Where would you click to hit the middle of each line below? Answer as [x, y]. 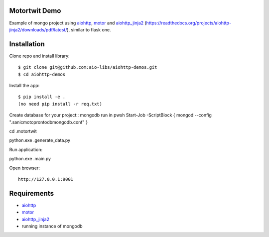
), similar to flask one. [89, 29]
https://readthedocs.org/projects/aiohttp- [189, 23]
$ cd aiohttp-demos [42, 74]
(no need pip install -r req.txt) [60, 104]
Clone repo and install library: [39, 56]
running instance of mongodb [52, 226]
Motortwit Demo [35, 11]
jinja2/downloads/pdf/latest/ [38, 29]
